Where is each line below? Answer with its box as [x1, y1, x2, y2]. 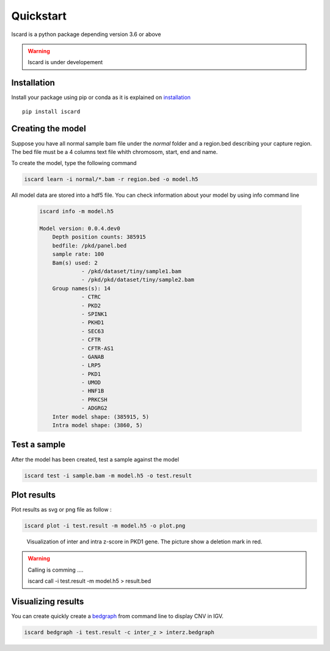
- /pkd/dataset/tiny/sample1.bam [81, 268, 182, 274]
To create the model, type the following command [11, 160, 137, 167]
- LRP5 [81, 362, 101, 369]
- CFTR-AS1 [81, 345, 114, 351]
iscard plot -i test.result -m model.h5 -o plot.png [24, 523, 186, 529]
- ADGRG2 [81, 405, 108, 412]
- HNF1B [81, 388, 105, 394]
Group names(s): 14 [52, 285, 111, 292]
